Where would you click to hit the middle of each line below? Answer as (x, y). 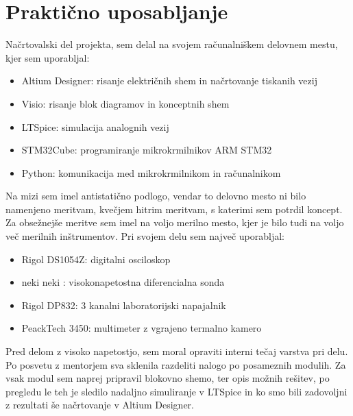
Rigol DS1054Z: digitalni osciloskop (96, 259)
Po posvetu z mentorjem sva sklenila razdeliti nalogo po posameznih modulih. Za (176, 364)
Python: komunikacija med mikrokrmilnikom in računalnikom (151, 172)
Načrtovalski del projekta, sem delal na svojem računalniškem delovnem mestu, (172, 44)
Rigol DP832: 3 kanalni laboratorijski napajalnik (124, 305)
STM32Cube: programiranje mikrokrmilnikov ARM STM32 (147, 150)
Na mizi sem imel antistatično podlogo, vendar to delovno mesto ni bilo (156, 196)
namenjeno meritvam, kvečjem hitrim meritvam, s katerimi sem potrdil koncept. (174, 209)
